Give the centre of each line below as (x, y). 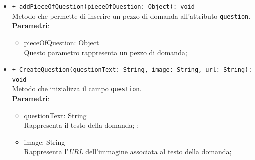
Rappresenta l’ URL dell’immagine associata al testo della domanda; (128, 152)
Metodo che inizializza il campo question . (77, 89)
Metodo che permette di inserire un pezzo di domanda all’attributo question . (131, 16)
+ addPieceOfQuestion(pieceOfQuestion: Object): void (103, 7)
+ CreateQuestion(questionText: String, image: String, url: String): (132, 70)
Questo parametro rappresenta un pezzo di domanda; (106, 52)
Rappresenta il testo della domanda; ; (82, 125)
